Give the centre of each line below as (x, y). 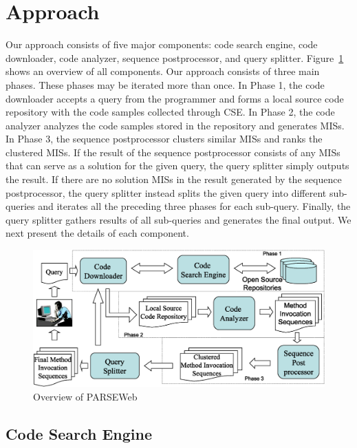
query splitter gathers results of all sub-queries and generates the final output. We (178, 219)
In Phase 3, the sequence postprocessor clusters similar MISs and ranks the (164, 139)
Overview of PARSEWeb (85, 396)
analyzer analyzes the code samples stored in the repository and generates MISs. (175, 125)
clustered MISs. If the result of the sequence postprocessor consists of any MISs (173, 152)
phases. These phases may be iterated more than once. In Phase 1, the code (165, 84)
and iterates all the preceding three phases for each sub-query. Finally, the (194, 206)
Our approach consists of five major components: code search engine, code (162, 44)
